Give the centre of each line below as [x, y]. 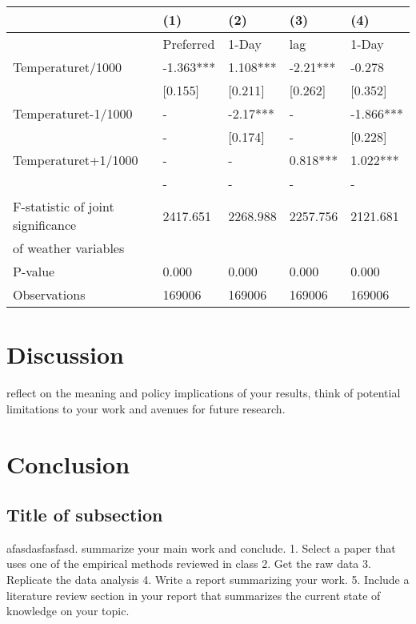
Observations [49, 294]
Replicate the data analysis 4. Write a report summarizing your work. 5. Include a [208, 580]
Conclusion [68, 463]
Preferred [189, 44]
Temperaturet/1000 [68, 67]
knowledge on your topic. [68, 611]
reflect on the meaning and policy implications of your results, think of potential [204, 393]
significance [45, 225]
